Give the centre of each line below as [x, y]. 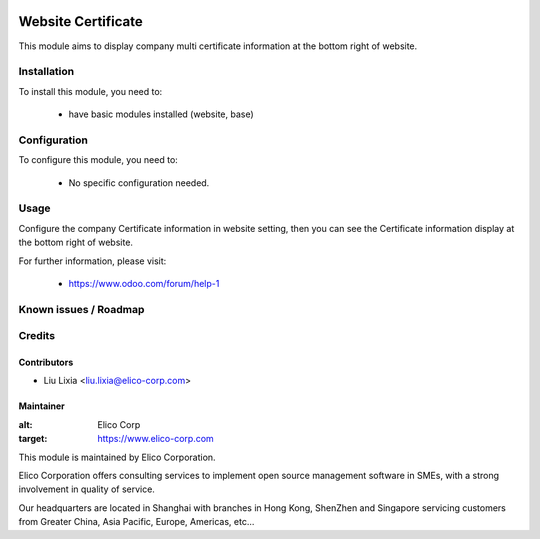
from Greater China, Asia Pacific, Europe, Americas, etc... [136, 522]
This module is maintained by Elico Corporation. [117, 457]
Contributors [46, 362]
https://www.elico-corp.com [155, 439]
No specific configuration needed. [139, 182]
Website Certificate [81, 21]
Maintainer [41, 406]
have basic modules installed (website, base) [161, 114]
